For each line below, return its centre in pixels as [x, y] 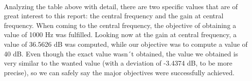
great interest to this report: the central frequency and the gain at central [114, 16]
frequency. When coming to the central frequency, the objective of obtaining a [120, 25]
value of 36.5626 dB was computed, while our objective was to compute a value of [126, 44]
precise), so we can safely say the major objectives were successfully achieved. [119, 72]
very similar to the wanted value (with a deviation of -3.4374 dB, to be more [118, 63]
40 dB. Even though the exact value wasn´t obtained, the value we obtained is [121, 53]
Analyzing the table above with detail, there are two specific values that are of [121, 6]
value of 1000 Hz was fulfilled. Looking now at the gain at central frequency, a [120, 34]
